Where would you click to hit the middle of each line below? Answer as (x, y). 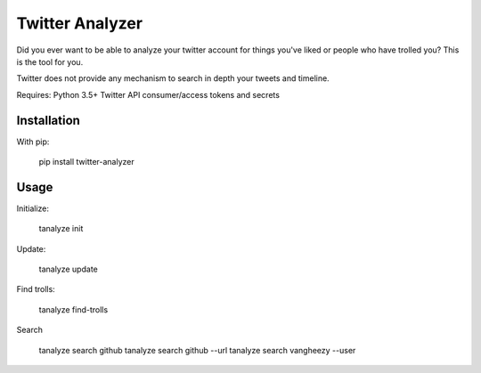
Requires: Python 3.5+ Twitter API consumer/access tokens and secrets (148, 94)
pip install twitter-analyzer (87, 162)
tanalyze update (68, 269)
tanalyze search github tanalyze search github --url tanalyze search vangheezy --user (197, 350)
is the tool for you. (50, 61)
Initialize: (33, 208)
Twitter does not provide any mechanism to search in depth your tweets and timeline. (173, 78)
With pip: (33, 142)
